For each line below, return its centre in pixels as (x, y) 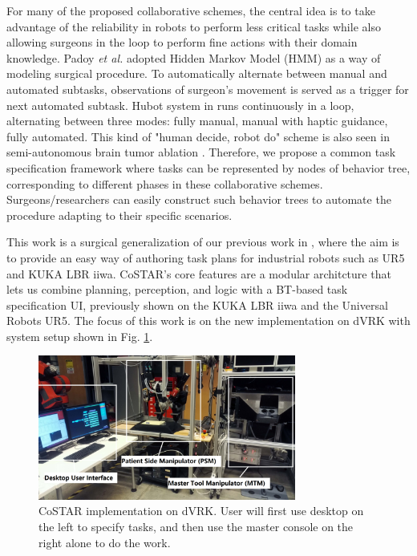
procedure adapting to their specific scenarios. (119, 215)
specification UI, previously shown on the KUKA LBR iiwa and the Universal (197, 304)
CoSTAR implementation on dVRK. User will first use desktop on (201, 511)
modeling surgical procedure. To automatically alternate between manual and (197, 73)
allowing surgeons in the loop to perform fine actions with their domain (182, 42)
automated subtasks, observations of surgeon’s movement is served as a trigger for (208, 89)
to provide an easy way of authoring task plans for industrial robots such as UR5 (206, 257)
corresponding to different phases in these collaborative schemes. (165, 183)
